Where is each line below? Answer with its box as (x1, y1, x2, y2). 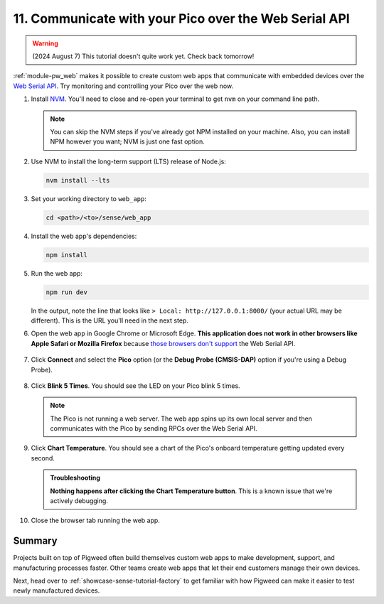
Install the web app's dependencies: (31, 232, 137, 240)
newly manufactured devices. (13, 586, 100, 595)
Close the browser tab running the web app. (31, 516, 160, 525)
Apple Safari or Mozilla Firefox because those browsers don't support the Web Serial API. (31, 339, 296, 347)
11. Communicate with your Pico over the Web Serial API (13, 11, 350, 26)
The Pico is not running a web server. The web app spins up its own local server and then (50, 414, 313, 423)
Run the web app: (31, 269, 83, 277)
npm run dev (46, 288, 88, 296)
